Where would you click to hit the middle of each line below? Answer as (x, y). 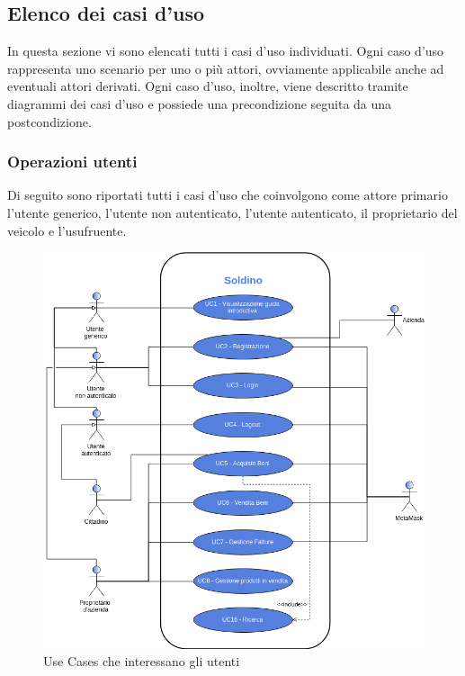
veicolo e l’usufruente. (67, 230)
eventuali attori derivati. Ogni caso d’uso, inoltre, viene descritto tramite (208, 86)
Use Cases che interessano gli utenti (142, 661)
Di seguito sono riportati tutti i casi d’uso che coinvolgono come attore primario (228, 195)
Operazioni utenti (72, 162)
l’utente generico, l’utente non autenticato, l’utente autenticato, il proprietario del (232, 212)
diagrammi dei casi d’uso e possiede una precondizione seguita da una (200, 103)
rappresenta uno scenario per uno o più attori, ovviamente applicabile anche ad (226, 68)
